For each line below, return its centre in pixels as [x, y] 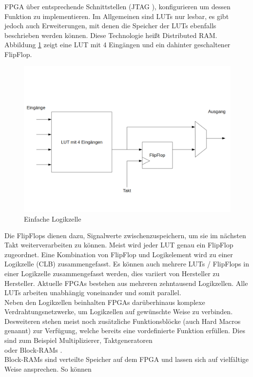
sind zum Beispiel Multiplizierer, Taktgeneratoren [78, 340]
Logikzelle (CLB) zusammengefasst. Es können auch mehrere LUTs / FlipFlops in [127, 264]
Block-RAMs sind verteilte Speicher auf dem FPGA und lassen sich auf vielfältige [127, 359]
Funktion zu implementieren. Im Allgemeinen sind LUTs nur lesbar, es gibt [117, 16]
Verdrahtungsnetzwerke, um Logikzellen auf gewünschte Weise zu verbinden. [119, 311]
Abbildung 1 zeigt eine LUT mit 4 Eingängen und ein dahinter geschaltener [117, 45]
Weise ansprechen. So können [48, 368]
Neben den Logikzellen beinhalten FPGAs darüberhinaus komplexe [105, 302]
